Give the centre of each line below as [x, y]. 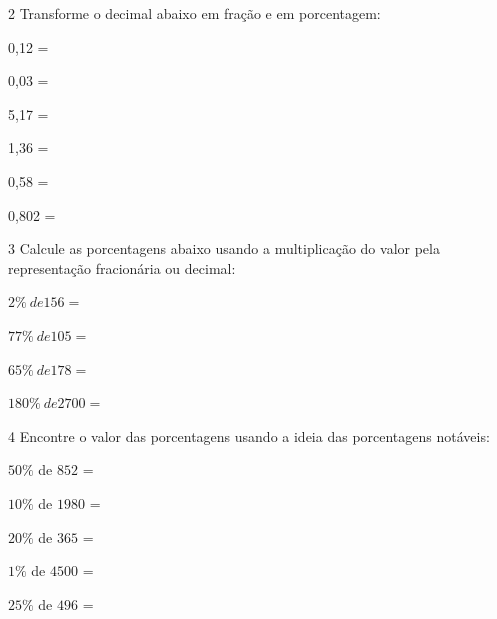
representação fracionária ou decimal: [122, 267]
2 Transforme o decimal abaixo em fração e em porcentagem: [194, 13]
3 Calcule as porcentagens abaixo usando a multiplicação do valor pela [224, 248]
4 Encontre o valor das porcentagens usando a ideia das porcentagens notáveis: [249, 435]
